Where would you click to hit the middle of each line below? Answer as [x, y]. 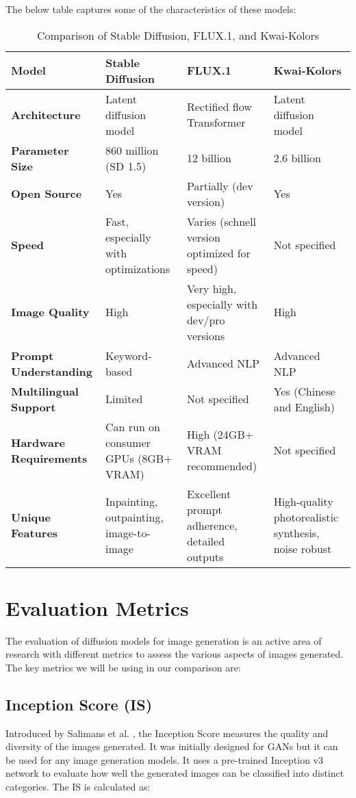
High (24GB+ [220, 435]
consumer [128, 442]
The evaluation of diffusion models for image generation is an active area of [164, 640]
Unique [31, 517]
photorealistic [306, 517]
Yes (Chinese [304, 391]
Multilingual [45, 391]
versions [206, 335]
